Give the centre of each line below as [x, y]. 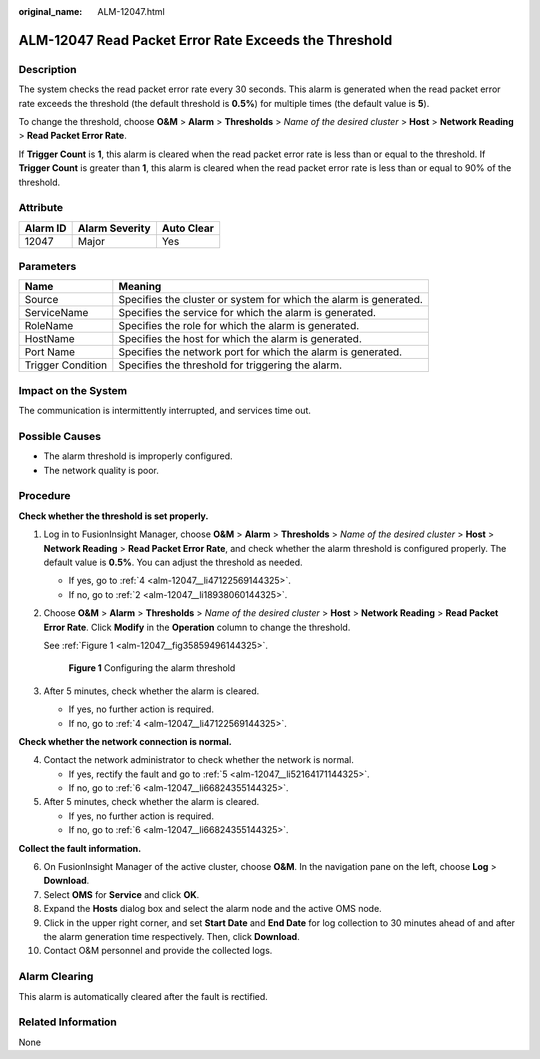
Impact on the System [73, 390]
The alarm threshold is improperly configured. [138, 456]
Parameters [47, 267]
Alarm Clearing [56, 977]
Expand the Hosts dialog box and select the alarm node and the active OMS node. [212, 909]
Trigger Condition [66, 365]
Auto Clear [188, 228]
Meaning [140, 287]
